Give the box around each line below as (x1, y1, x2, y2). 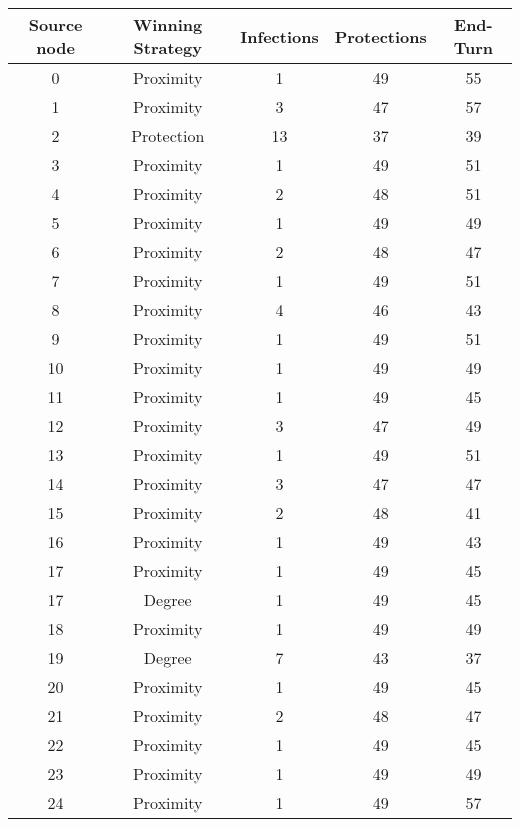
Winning (133, 13, 203, 36)
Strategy (133, 36, 202, 59)
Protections (334, 24, 427, 48)
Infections (240, 24, 319, 48)
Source (28, 13, 83, 36)
